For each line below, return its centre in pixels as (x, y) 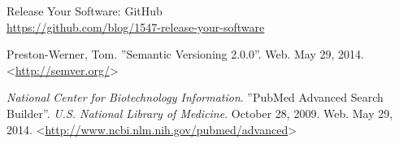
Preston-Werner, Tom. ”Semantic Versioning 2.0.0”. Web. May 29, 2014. (185, 54)
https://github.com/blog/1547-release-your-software (136, 26)
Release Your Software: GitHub (85, 11)
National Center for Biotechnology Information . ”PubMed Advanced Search (195, 97)
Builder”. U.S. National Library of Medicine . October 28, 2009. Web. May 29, (200, 113)
